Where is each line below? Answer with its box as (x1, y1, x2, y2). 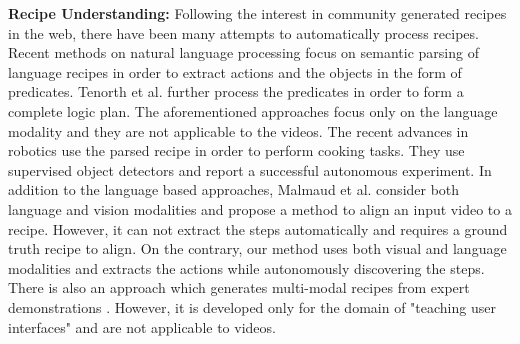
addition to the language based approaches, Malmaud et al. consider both (8, 179, 460, 200)
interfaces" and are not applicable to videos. (8, 316, 276, 337)
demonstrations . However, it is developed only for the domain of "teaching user (8, 296, 496, 317)
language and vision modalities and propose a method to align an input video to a (8, 198, 512, 219)
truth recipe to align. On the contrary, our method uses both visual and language (8, 238, 507, 259)
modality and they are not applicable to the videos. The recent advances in (8, 120, 469, 141)
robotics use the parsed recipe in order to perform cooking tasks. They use (8, 140, 465, 161)
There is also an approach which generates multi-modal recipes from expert (8, 277, 470, 298)
